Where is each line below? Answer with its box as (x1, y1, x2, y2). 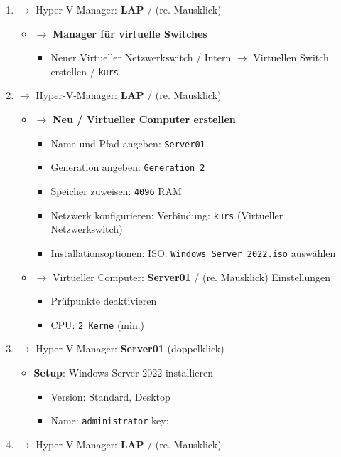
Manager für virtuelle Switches (53, 26, 207, 41)
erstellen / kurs (50, 63, 119, 78)
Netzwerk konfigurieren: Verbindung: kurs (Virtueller (50, 207, 283, 222)
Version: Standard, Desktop (50, 389, 170, 404)
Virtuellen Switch (253, 50, 329, 65)
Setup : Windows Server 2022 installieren (33, 364, 213, 379)
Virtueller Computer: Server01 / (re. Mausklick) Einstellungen (52, 269, 331, 284)
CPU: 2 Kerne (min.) (50, 317, 145, 332)
